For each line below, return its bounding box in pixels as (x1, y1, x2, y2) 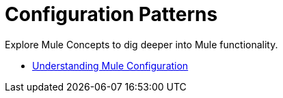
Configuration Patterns (5, 3, 218, 26)
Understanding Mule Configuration (32, 59, 189, 71)
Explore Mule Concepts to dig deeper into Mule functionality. (5, 38, 278, 50)
